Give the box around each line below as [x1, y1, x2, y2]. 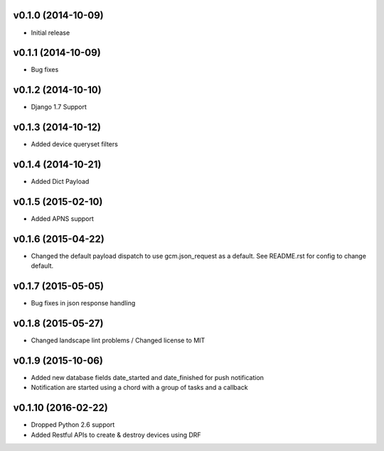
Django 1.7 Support [31, 103, 87, 112]
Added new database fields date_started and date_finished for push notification [31, 374, 265, 382]
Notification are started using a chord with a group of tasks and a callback [31, 384, 248, 392]
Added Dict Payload [31, 178, 90, 186]
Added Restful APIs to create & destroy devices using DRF [31, 430, 202, 439]
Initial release [31, 28, 70, 37]
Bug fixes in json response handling [31, 299, 136, 308]
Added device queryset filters [31, 140, 119, 148]
